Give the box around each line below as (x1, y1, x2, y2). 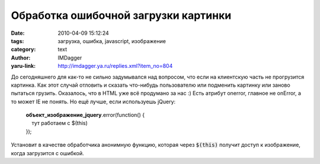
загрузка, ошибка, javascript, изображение (57, 37, 166, 44)
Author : (11, 54, 31, 61)
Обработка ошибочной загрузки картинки (11, 9, 232, 22)
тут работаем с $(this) (31, 120, 88, 127)
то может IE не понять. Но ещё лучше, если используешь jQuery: (11, 98, 176, 105)
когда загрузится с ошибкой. (11, 149, 84, 156)
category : (11, 46, 36, 53)
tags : (11, 37, 24, 44)
